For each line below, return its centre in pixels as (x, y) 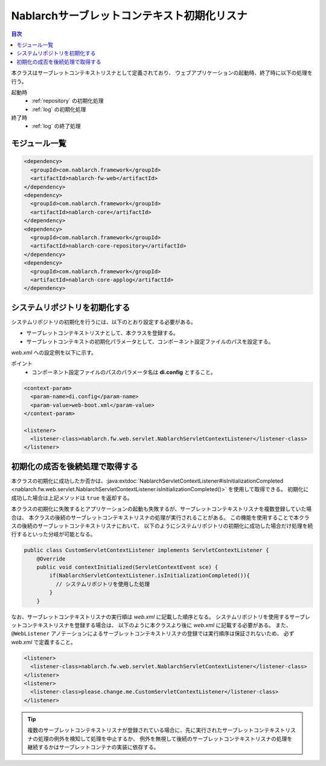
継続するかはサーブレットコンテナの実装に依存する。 (93, 747)
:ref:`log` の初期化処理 (59, 109)
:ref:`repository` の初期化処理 (68, 101)
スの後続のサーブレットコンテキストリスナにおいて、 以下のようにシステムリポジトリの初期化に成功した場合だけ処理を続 (162, 526)
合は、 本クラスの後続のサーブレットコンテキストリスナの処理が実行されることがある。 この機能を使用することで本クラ (160, 517)
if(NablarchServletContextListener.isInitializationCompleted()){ (150, 576)
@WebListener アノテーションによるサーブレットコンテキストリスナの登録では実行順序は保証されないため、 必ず (153, 634)
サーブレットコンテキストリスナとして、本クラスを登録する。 (103, 333)
